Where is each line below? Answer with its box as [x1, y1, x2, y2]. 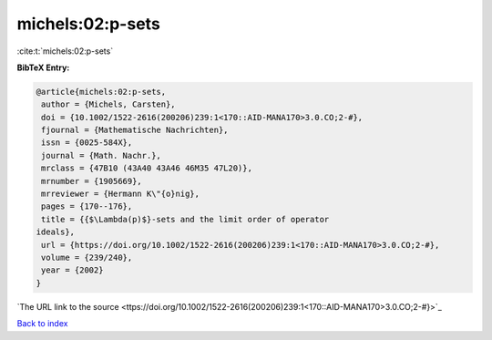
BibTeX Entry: [16, 62, 70, 73]
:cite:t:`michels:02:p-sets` [16, 46, 114, 57]
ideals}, [36, 227, 76, 237]
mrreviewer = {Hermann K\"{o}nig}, [41, 189, 200, 200]
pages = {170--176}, [41, 201, 133, 211]
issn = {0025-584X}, [41, 138, 133, 148]
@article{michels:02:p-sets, [36, 87, 167, 97]
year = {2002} [41, 265, 104, 275]
